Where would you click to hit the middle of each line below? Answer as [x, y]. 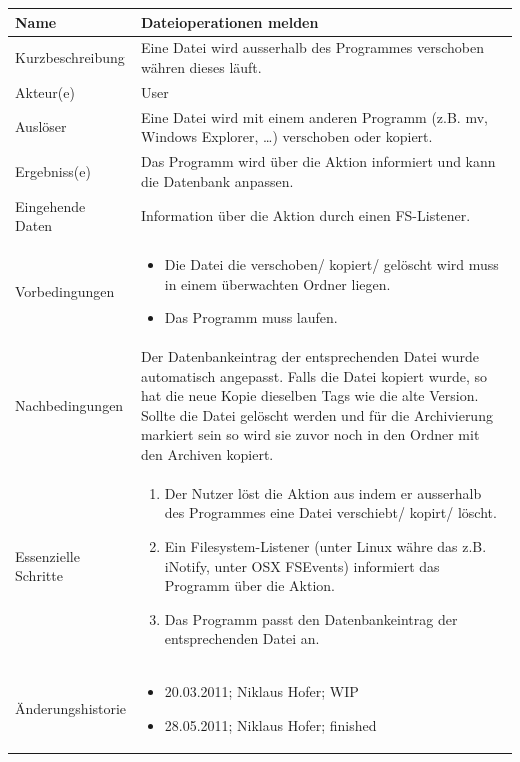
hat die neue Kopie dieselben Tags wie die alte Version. [309, 395]
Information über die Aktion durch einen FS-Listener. [305, 215]
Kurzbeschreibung [70, 57]
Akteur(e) [45, 91]
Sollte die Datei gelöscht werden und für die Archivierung [316, 414]
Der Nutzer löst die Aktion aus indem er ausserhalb [323, 492]
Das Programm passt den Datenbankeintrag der [311, 618]
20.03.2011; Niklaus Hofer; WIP [261, 691]
